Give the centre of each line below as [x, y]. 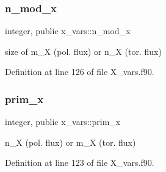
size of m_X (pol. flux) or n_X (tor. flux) [83, 51]
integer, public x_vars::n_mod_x [68, 31]
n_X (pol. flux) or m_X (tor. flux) [70, 142]
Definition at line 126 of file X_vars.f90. [80, 72]
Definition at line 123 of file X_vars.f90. [80, 163]
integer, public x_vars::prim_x [63, 122]
